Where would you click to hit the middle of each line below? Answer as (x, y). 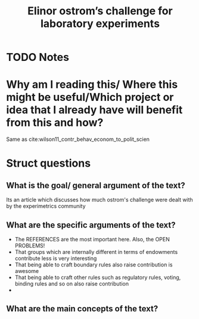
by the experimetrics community (46, 206)
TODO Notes (38, 57)
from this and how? (55, 123)
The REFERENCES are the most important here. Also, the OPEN (92, 239)
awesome (27, 271)
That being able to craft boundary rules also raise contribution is (94, 265)
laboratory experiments (100, 24)
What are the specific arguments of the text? (91, 225)
